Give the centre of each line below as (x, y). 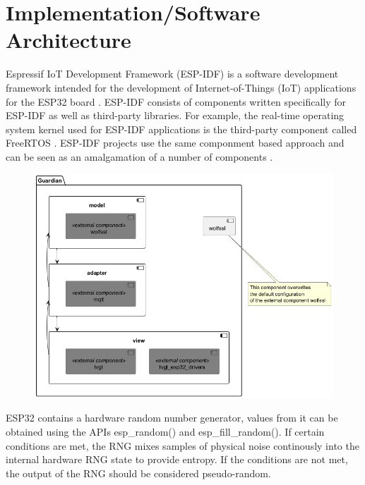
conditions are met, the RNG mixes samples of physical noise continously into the (182, 445)
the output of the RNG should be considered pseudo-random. (138, 473)
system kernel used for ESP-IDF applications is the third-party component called (181, 129)
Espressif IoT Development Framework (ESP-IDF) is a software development (172, 74)
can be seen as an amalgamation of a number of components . (139, 156)
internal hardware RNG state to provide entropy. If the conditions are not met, (177, 459)
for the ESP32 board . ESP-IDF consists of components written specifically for (176, 101)
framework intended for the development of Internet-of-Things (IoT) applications (181, 87)
